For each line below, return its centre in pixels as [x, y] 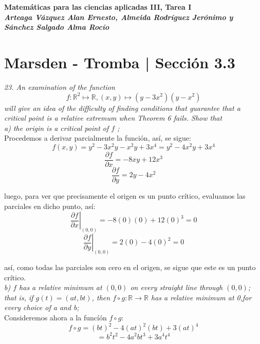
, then [101, 297]
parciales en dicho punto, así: [50, 206]
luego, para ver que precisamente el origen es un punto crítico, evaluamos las [125, 196]
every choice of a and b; [42, 307]
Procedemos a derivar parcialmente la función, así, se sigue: [98, 138]
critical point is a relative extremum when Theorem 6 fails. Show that [113, 118]
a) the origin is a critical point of [57, 128]
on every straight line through [177, 287]
